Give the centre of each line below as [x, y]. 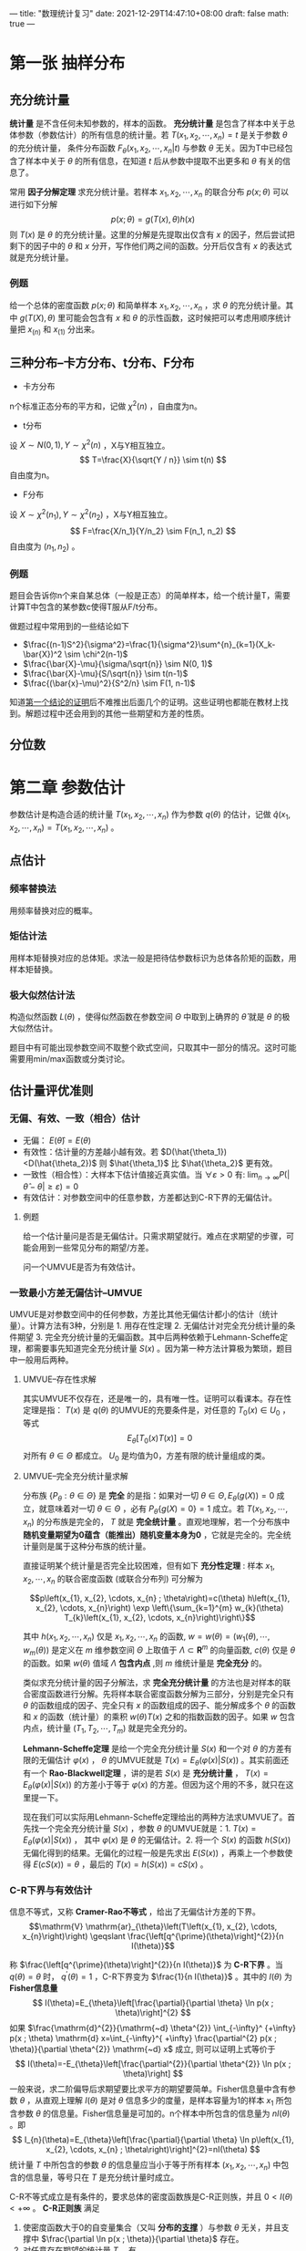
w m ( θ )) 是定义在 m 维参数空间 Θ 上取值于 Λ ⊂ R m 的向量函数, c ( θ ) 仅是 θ [159, 1650]
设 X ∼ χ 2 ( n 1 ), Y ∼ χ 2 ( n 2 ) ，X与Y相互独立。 [91, 514]
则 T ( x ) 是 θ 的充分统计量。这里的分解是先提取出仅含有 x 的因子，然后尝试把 [152, 234]
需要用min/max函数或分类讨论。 [70, 1059]
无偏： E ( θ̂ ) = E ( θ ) [57, 1140]
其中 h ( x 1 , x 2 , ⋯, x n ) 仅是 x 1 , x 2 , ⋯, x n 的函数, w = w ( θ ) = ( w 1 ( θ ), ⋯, [146, 1638]
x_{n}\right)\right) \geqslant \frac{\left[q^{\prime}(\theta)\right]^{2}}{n [153, 1936]
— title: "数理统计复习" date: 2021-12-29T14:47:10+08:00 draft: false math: [149, 13]
